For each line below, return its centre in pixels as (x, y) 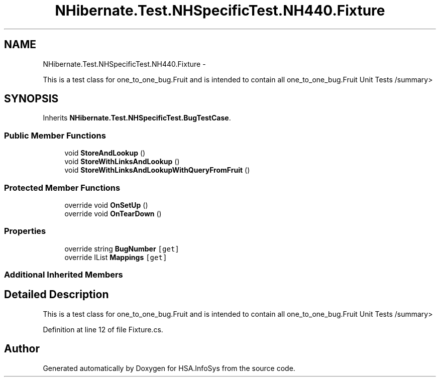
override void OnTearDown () (113, 213)
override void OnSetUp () (106, 205)
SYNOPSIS (31, 99)
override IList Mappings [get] (116, 257)
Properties (25, 231)
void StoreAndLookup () (105, 153)
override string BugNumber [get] (122, 248)
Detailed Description (57, 295)
